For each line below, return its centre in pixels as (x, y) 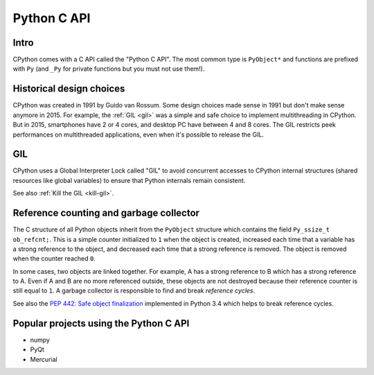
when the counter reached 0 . (54, 259)
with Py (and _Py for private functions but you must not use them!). (109, 69)
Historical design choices (69, 89)
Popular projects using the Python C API (101, 323)
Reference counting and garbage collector (106, 213)
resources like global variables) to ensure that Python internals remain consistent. (129, 180)
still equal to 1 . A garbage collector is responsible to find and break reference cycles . (134, 290)
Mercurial (44, 359)
